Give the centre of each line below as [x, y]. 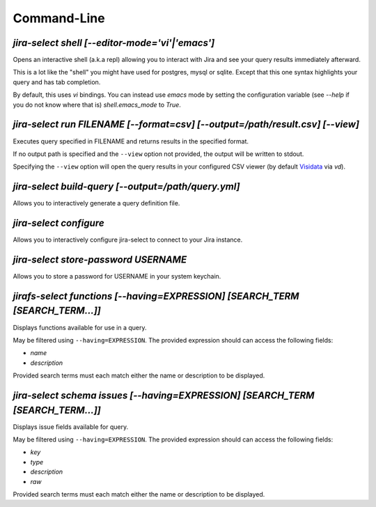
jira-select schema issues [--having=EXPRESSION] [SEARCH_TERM [164, 395]
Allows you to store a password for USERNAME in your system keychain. [117, 276]
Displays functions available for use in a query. [80, 327]
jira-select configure [58, 223]
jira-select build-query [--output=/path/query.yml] [126, 187]
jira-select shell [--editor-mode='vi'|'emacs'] [114, 43]
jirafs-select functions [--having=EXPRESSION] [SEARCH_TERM [156, 296]
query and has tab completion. [57, 82]
